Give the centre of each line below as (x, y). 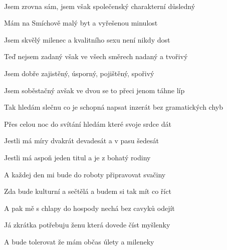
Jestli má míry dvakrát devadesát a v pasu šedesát (82, 141)
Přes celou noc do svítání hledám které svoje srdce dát (88, 123)
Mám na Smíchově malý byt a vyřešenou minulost (81, 23)
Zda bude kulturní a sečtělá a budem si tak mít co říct (88, 191)
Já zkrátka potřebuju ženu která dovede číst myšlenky (87, 225)
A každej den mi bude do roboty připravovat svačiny (85, 174)
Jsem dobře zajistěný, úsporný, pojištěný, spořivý (79, 73)
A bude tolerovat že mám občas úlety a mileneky (79, 241)
